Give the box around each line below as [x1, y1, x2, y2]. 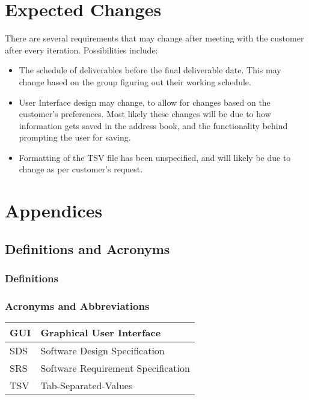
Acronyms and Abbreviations [5, 298, 150, 313]
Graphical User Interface [40, 326, 161, 340]
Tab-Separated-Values [40, 378, 133, 393]
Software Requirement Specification [40, 361, 190, 375]
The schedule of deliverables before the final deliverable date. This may [19, 64, 281, 76]
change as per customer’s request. [19, 163, 143, 175]
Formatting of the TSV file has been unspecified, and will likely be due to [19, 151, 291, 163]
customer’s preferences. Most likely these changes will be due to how [19, 108, 271, 120]
